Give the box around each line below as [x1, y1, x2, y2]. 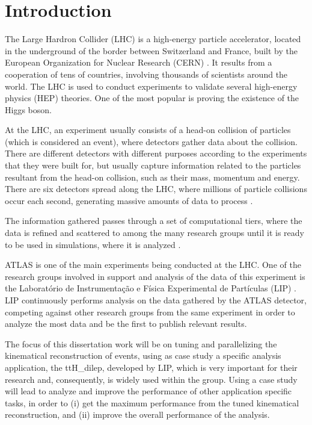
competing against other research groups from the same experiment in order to [5, 305, 295, 318]
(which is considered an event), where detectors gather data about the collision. [5, 135, 298, 147]
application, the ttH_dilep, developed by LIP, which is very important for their [5, 361, 298, 373]
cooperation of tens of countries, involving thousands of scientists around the [5, 67, 288, 80]
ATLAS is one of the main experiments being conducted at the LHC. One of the [5, 258, 301, 271]
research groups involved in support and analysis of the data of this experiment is [5, 270, 305, 282]
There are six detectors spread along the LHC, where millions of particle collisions [5, 182, 307, 195]
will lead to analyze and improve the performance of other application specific [5, 385, 292, 397]
